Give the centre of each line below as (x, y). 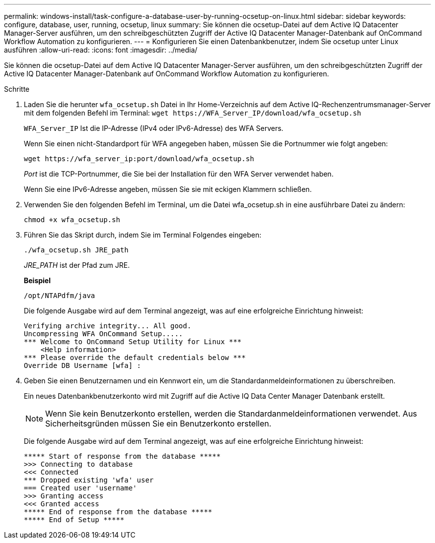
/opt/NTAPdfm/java (60, 296)
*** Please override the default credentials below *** (135, 358)
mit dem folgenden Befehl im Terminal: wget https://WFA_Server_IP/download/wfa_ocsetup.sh (193, 113)
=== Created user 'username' (80, 488)
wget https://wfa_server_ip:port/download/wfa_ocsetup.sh (139, 159)
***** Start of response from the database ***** (122, 456)
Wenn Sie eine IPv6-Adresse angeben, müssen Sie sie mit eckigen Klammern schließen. (168, 189)
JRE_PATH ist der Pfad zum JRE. (77, 265)
